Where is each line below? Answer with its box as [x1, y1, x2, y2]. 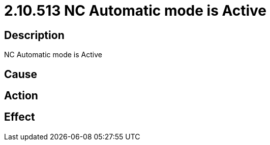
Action [4, 89, 38, 102]
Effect [4, 111, 35, 124]
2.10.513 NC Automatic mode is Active [4, 2, 267, 19]
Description [4, 28, 65, 42]
